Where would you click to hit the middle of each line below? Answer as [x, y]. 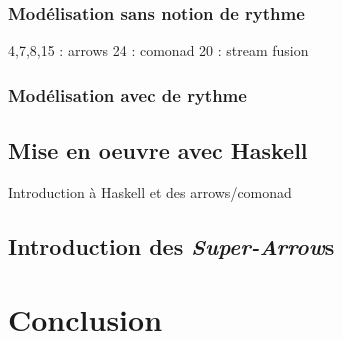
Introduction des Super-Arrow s [171, 245]
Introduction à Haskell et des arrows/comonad [150, 191]
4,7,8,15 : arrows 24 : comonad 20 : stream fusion [158, 50]
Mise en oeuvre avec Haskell [158, 150]
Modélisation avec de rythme [127, 94]
